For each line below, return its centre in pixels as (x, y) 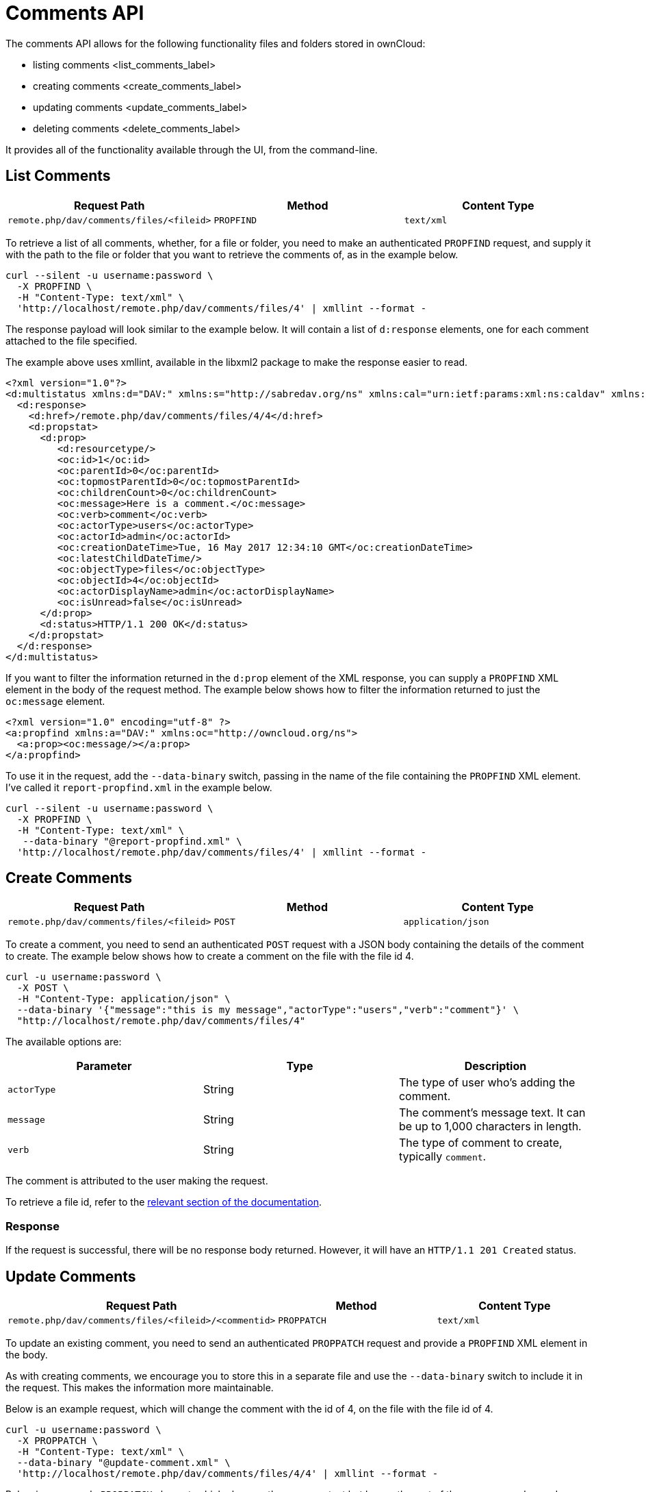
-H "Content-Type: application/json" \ (124, 999)
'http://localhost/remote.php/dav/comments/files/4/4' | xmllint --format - (228, 1474)
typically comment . (442, 1157)
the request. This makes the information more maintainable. (140, 1388)
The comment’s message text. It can (492, 1113)
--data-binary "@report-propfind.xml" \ (132, 841)
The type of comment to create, (480, 1143)
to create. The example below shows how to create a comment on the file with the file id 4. (210, 956)
